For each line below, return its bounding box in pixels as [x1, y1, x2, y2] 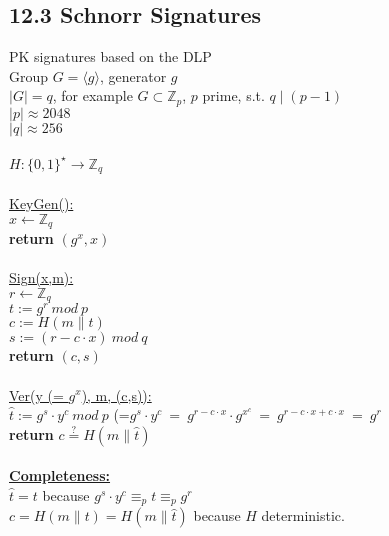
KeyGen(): [9, 192, 74, 213]
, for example [52, 85, 133, 106]
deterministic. [261, 505, 345, 526]
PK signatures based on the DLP [9, 46, 212, 67]
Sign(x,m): [9, 267, 74, 288]
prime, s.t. [202, 85, 265, 106]
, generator [99, 65, 167, 86]
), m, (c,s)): [81, 384, 152, 405]
